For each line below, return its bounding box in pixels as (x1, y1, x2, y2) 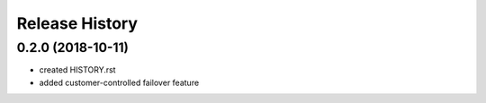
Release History (16, 13, 139, 33)
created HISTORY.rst (39, 64, 116, 75)
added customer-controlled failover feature (39, 77, 200, 88)
